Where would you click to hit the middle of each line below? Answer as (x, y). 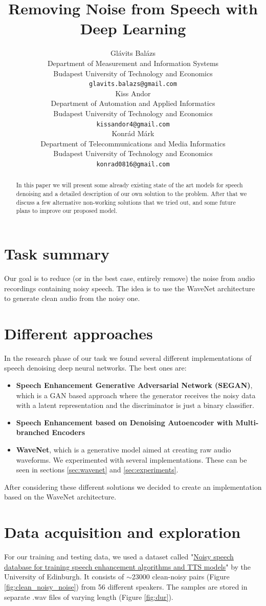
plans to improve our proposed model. (67, 211)
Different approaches (79, 333)
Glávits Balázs (133, 53)
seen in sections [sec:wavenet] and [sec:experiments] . (97, 470)
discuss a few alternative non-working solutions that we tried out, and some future (126, 202)
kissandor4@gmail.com (133, 124)
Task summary (57, 254)
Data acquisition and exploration (123, 532)
